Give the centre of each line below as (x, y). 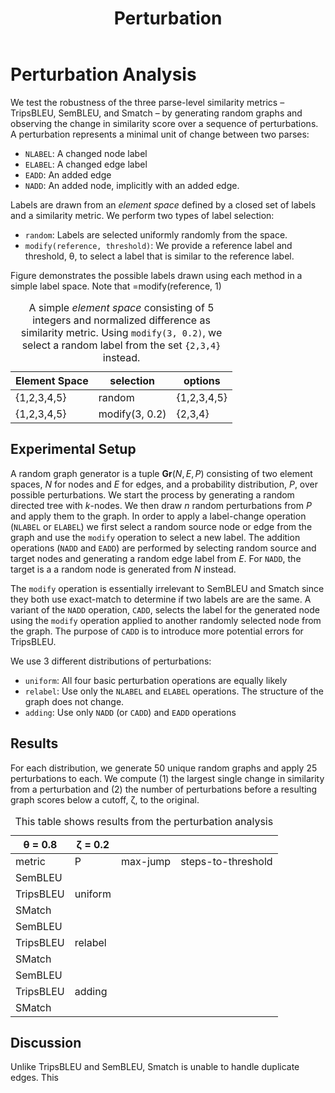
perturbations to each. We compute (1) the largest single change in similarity (167, 778)
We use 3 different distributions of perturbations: (111, 661)
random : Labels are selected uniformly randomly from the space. (156, 234)
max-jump (146, 861)
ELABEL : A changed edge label (86, 164)
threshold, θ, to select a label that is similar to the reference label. (159, 256)
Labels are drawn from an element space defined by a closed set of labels (163, 204)
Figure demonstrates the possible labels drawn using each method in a (156, 275)
